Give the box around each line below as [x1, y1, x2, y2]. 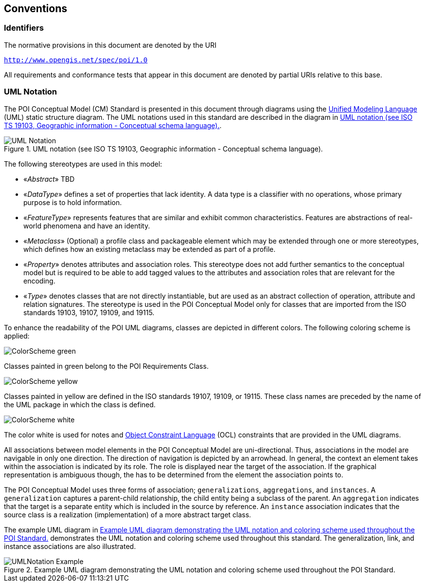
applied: [4, 331, 30, 340]
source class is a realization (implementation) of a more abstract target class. [4, 510, 251, 519]
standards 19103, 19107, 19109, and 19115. [23, 308, 155, 317]
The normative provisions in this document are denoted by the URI [4, 40, 217, 49]
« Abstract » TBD [23, 174, 75, 183]
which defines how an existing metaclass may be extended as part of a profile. [23, 245, 276, 253]
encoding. [23, 276, 55, 285]
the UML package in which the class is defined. [4, 400, 156, 409]
